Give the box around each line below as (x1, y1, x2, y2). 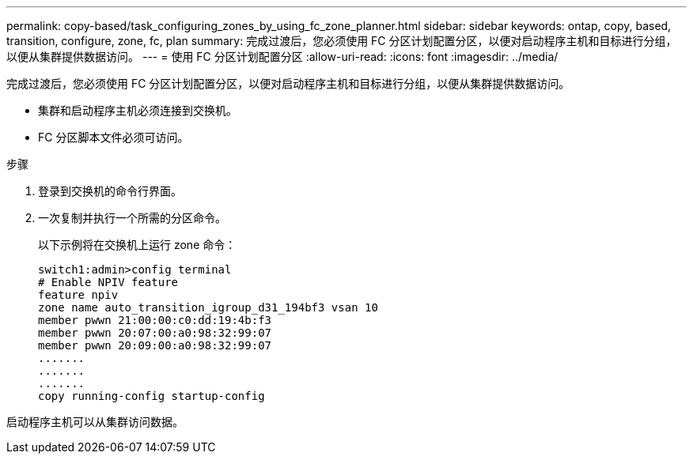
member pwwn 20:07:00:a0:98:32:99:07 (38, 326, 272, 339)
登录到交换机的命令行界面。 (38, 184, 182, 198)
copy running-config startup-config (38, 390, 265, 402)
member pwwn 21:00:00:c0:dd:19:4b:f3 (38, 314, 272, 326)
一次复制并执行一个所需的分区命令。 (38, 211, 226, 224)
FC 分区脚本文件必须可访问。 (38, 130, 189, 144)
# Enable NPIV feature (38, 276, 179, 288)
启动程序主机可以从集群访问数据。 (6, 415, 184, 428)
